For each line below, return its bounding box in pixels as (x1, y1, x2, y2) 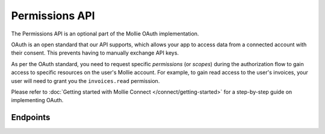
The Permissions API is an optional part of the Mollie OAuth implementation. (11, 30, 199, 37)
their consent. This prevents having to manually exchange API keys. (11, 49, 179, 56)
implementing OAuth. (11, 97, 64, 104)
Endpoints (11, 112, 51, 123)
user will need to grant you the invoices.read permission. (11, 77, 160, 84)
